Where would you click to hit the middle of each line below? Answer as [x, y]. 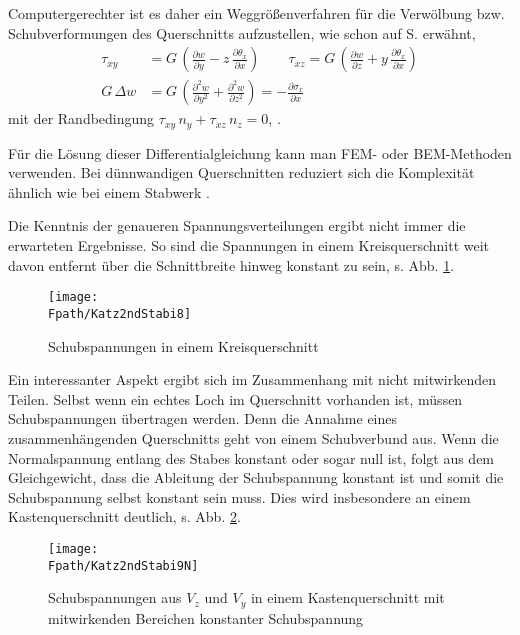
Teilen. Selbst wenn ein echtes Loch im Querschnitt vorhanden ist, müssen [235, 398]
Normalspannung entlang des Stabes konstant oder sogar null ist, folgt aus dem [251, 457]
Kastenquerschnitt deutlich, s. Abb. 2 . [124, 516]
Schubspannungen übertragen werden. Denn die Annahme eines [203, 418]
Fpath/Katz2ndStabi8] [120, 313]
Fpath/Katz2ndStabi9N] [123, 565]
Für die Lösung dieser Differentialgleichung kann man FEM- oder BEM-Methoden [260, 152]
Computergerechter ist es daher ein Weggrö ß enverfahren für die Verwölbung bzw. [256, 13]
